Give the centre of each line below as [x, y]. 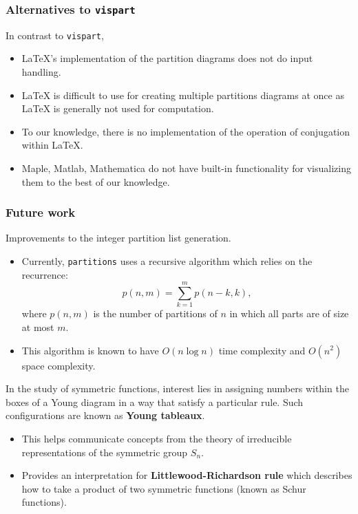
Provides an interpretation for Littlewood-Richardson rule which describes [187, 475]
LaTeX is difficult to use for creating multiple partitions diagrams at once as [183, 95]
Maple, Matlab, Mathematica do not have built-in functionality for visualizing [186, 168]
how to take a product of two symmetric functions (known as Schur [164, 488]
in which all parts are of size [289, 313]
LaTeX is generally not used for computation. [118, 108]
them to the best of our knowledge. [96, 181]
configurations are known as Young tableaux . [105, 415]
